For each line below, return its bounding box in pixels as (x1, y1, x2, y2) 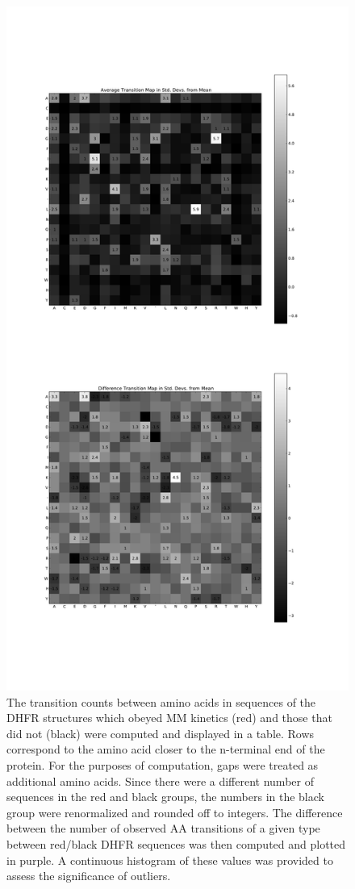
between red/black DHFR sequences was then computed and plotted (6, 835, 346, 852)
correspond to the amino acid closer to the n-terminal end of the (6, 741, 325, 758)
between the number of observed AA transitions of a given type (6, 820, 320, 837)
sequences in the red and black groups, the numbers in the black (6, 788, 324, 805)
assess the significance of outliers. (6, 867, 171, 884)
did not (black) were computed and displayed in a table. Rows (6, 724, 315, 741)
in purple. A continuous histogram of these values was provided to (6, 851, 333, 868)
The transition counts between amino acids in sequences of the (6, 693, 316, 710)
